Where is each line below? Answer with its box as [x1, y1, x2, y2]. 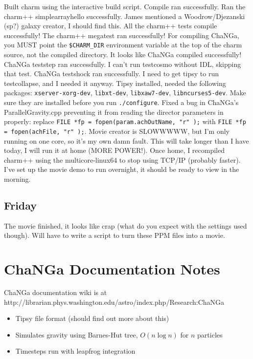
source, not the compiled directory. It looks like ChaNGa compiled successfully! [4, 49, 242, 60]
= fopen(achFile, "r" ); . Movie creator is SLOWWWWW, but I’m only [4, 126, 230, 136]
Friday [4, 197, 37, 212]
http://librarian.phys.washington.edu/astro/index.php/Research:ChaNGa [4, 296, 225, 307]
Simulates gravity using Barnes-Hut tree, [15, 329, 138, 339]
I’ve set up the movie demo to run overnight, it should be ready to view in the [4, 164, 239, 174]
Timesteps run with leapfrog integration [15, 346, 136, 356]
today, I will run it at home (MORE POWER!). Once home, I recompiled [4, 145, 225, 155]
